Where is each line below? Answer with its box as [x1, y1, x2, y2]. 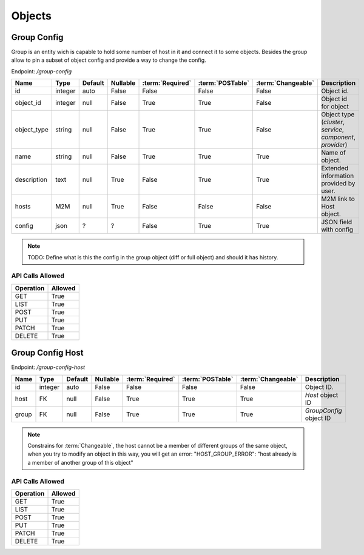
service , [321, 125, 344, 134]
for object [321, 102, 349, 111]
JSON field [321, 218, 352, 227]
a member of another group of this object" [27, 459, 133, 466]
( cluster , [321, 118, 345, 127]
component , [321, 133, 356, 142]
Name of [321, 148, 346, 157]
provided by [321, 179, 356, 188]
